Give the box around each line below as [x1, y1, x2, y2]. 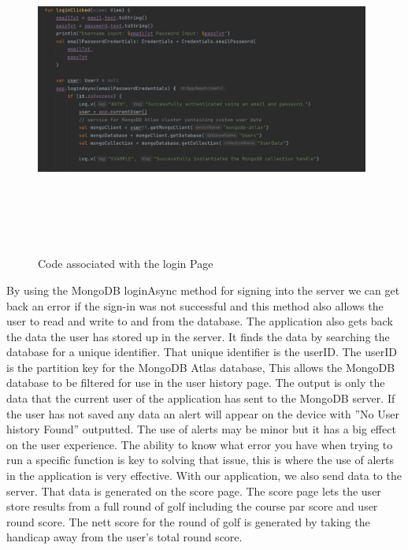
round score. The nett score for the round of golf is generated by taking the [6, 513, 370, 530]
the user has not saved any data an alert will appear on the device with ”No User [6, 405, 399, 422]
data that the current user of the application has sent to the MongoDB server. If [6, 390, 395, 407]
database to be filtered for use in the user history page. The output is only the [6, 374, 385, 391]
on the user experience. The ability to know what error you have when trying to [6, 436, 393, 452]
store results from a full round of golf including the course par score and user [6, 498, 378, 515]
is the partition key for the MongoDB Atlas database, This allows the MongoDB [6, 359, 395, 375]
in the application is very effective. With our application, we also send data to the [6, 467, 402, 484]
